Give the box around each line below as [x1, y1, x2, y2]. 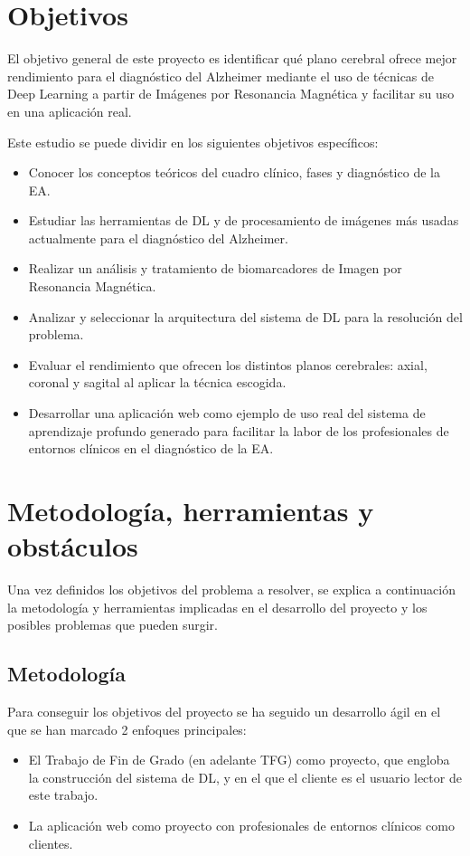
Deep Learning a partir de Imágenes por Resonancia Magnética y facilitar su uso [7, 84, 455, 103]
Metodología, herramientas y [7, 492, 374, 528]
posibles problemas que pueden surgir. [7, 615, 219, 634]
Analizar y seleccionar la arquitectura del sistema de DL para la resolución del [28, 307, 463, 326]
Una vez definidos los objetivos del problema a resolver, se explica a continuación [7, 580, 456, 599]
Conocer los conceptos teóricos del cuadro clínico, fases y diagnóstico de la [28, 163, 440, 182]
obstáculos [7, 528, 138, 565]
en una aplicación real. [7, 101, 132, 120]
